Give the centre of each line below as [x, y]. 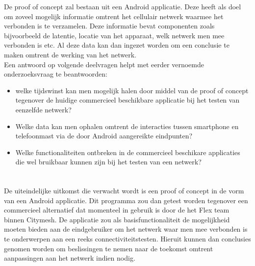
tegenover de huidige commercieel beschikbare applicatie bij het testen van [127, 100]
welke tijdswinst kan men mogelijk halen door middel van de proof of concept [132, 90]
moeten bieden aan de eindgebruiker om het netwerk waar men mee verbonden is [126, 229]
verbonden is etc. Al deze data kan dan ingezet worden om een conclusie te [117, 45]
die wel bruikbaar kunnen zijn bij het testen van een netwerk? [108, 162]
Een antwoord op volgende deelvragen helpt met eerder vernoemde [104, 64]
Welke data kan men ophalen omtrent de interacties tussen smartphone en [127, 126]
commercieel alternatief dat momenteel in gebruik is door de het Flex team [117, 210]
